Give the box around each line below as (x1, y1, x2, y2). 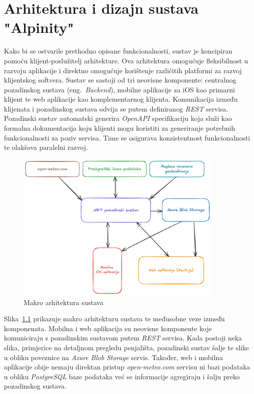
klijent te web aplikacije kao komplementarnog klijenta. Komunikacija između (4, 94, 238, 104)
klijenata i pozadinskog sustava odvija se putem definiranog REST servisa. (4, 103, 228, 113)
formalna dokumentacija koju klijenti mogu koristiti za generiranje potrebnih (4, 123, 235, 133)
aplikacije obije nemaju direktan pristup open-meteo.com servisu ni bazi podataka (4, 362, 251, 372)
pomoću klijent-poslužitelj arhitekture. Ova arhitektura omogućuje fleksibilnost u (4, 55, 248, 65)
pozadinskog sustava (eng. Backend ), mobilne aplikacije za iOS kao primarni (4, 84, 235, 94)
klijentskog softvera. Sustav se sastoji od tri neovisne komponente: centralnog (4, 75, 236, 85)
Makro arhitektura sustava (24, 297, 104, 307)
